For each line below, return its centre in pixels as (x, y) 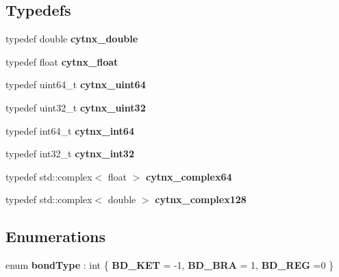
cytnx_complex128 (201, 199)
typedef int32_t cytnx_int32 (70, 154)
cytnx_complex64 (189, 176)
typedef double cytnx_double (72, 39)
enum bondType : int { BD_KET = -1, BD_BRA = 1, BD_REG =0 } (170, 265)
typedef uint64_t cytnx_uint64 (76, 84)
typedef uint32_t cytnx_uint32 (76, 107)
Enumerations (56, 236)
